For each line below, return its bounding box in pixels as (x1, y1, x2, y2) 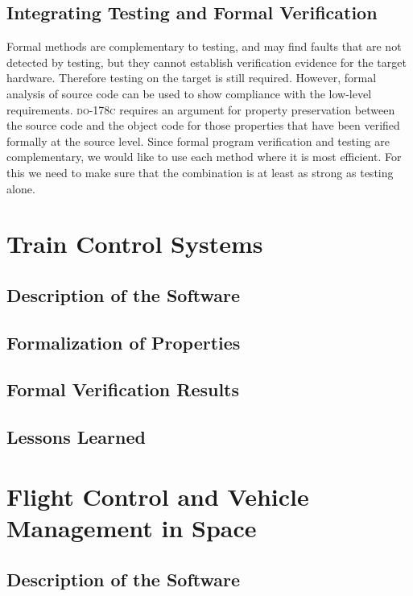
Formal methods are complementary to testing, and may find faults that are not (6, 38, 402, 55)
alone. (6, 180, 35, 197)
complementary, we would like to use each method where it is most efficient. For (6, 148, 402, 165)
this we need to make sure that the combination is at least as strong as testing (6, 163, 394, 180)
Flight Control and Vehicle (6, 479, 309, 512)
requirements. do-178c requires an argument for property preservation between (6, 101, 395, 118)
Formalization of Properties (6, 329, 241, 354)
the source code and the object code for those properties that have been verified (6, 117, 400, 134)
